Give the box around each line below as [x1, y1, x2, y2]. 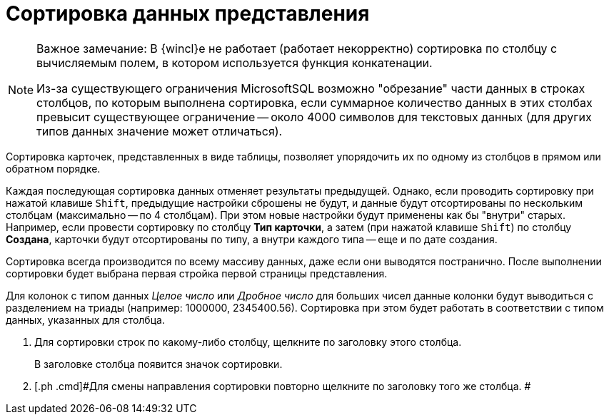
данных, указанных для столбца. [6, 313, 165, 326]
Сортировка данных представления [6, 1, 370, 26]
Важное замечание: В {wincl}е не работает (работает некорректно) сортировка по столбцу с [36, 41, 558, 56]
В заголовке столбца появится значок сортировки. [34, 357, 283, 370]
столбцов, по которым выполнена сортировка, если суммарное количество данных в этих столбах [36, 95, 593, 110]
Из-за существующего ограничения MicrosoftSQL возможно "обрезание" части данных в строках [36, 81, 585, 96]
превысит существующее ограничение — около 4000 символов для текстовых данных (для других [36, 109, 592, 124]
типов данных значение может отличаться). [36, 123, 283, 138]
